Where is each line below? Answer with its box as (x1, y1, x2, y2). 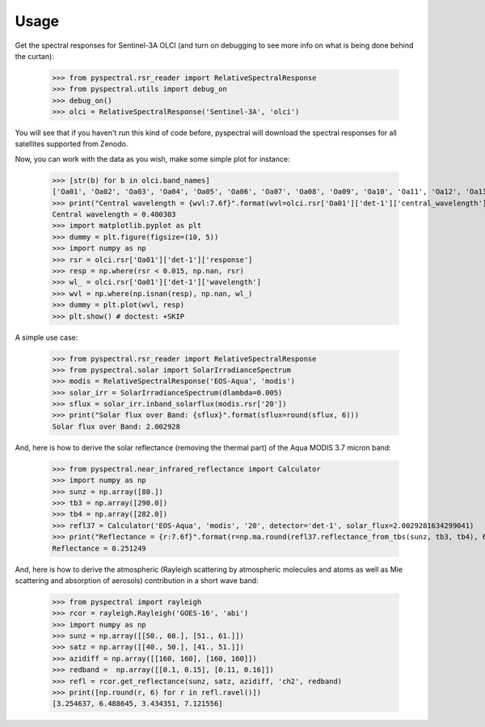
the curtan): (15, 51, 54, 61)
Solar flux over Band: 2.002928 (52, 421, 181, 431)
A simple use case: (15, 332, 78, 342)
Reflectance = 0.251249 (52, 543, 147, 553)
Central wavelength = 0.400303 (52, 210, 177, 219)
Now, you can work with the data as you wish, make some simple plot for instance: (15, 154, 290, 163)
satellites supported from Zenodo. (15, 139, 129, 149)
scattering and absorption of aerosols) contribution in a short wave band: (15, 575, 259, 585)
